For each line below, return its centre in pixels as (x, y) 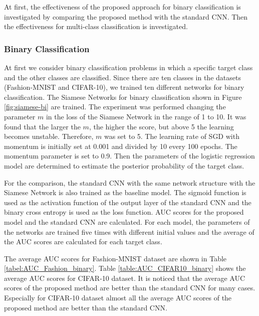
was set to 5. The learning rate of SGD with (172, 136)
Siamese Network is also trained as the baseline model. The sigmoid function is (125, 192)
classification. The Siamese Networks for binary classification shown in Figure (123, 97)
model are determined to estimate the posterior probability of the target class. (124, 165)
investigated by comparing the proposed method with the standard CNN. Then (126, 16)
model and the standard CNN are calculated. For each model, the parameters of (127, 221)
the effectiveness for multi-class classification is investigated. (96, 26)
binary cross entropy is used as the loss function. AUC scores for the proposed (124, 212)
